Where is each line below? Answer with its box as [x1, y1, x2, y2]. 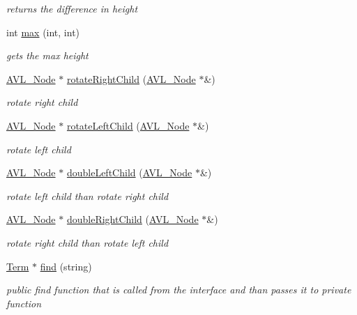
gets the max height [6, 48, 89, 63]
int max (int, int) [6, 24, 80, 39]
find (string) [40, 259, 92, 273]
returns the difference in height [6, 1, 138, 15]
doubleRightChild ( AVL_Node [66, 212, 199, 226]
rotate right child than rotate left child [6, 235, 169, 249]
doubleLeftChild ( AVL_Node [66, 165, 192, 180]
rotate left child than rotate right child [6, 188, 169, 203]
